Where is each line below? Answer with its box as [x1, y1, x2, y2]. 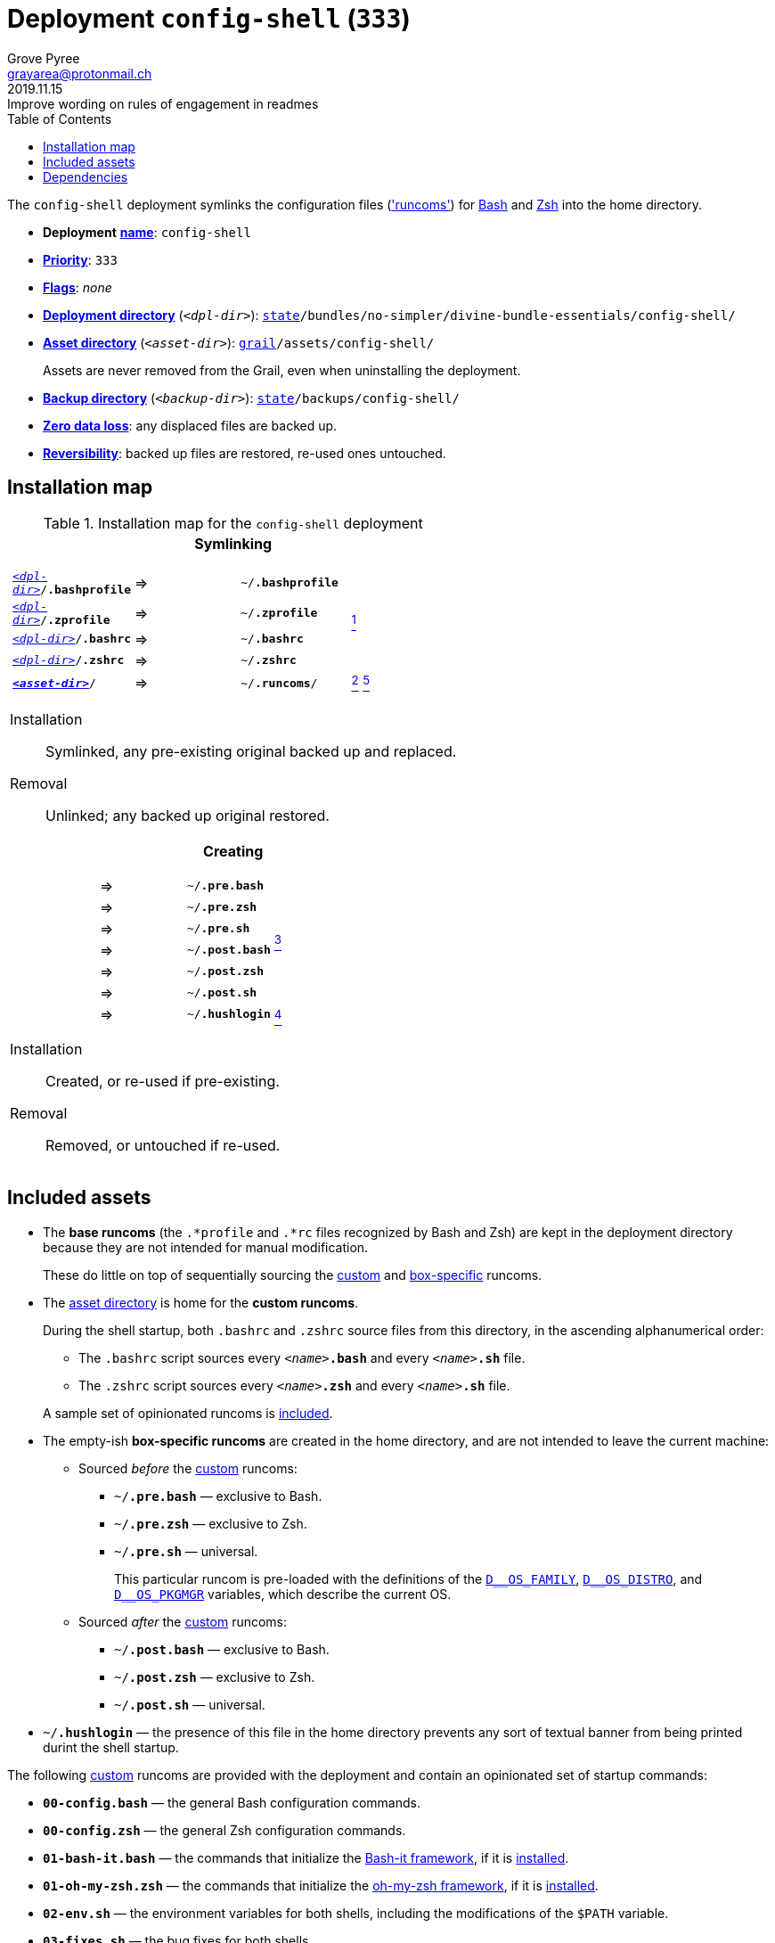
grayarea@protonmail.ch [7, 65, 152, 81]
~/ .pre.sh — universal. [114, 1543, 258, 1559]
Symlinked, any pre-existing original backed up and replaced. [45, 742, 457, 760]
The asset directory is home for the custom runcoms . [43, 1294, 359, 1310]
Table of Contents [7, 111, 112, 127]
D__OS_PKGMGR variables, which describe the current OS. [114, 1586, 452, 1602]
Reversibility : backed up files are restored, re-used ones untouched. [43, 445, 446, 461]
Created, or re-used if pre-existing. [45, 1071, 280, 1090]
